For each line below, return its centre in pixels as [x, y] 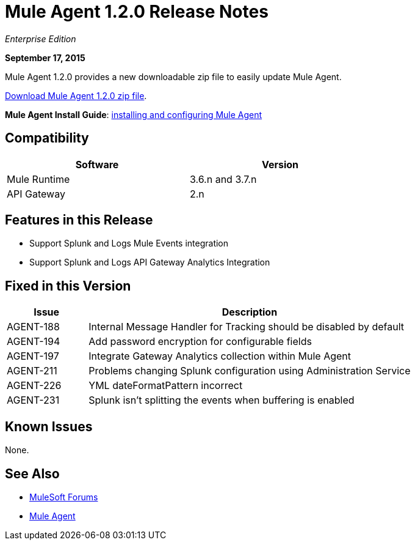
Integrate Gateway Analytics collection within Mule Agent [220, 356]
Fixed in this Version [68, 286]
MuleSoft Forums [64, 497]
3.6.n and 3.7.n [223, 179]
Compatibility [47, 138]
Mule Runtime [38, 179]
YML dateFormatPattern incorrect [166, 386]
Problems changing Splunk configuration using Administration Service [250, 371]
